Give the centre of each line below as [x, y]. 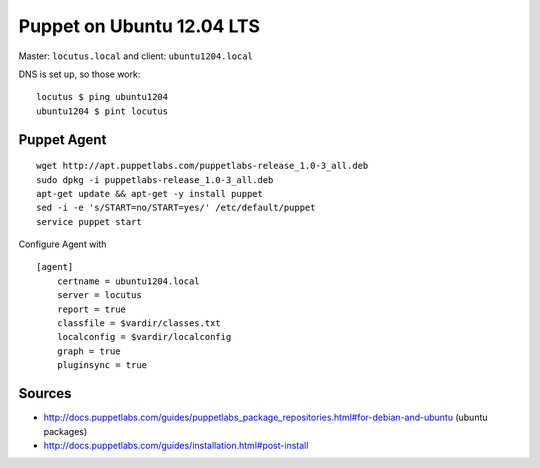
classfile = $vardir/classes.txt [139, 323]
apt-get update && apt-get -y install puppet [150, 193]
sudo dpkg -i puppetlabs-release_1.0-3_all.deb [155, 179]
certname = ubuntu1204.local [128, 281]
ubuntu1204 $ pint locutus [102, 111]
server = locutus [99, 295]
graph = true [88, 351]
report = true [91, 309]
